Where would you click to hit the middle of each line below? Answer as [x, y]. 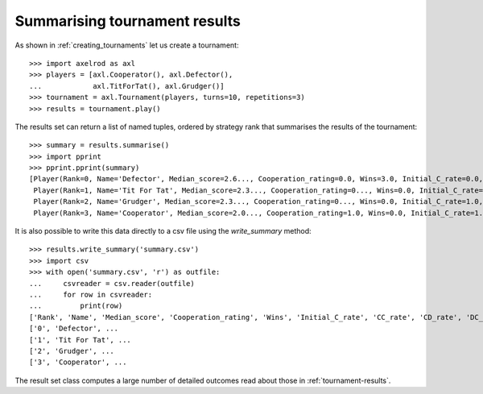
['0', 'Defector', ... [74, 329]
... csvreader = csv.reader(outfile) [112, 283]
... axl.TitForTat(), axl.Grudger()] [127, 86]
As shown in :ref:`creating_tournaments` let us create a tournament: [127, 45]
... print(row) [76, 306]
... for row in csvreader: [91, 294]
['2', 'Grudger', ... [72, 351]
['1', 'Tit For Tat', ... [80, 340]
